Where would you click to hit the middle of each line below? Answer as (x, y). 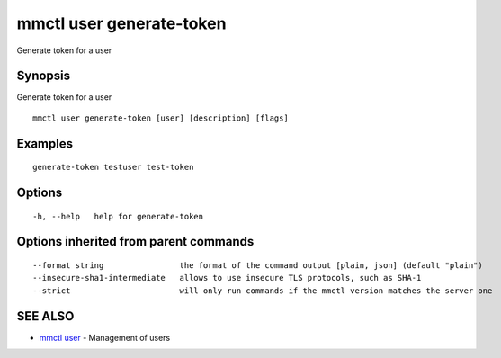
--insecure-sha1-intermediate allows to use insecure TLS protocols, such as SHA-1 (227, 278)
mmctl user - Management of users (105, 337)
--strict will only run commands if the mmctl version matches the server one (263, 291)
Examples (45, 143)
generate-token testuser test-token (113, 167)
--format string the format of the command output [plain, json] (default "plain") (258, 266)
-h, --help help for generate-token (118, 216)
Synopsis (44, 76)
